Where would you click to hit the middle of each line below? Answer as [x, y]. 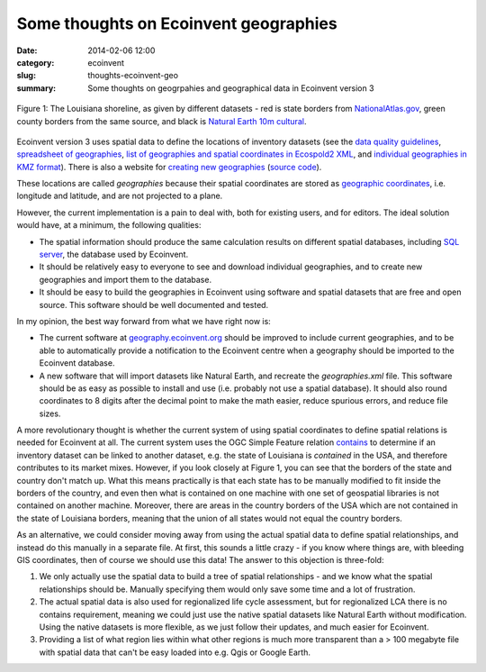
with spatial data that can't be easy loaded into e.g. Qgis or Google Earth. [175, 652]
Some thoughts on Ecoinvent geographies [177, 23]
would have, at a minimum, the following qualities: [109, 225]
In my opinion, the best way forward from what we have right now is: [144, 321]
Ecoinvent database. [77, 363]
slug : [26, 76]
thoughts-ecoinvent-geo [133, 76]
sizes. [50, 413]
